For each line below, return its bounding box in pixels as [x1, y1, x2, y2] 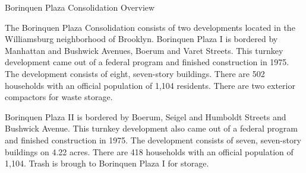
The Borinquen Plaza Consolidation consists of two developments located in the [5, 21, 295, 33]
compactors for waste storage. [5, 91, 113, 103]
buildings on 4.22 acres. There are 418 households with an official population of [5, 145, 294, 158]
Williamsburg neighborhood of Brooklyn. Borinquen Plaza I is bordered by [5, 33, 278, 45]
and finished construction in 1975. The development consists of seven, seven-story [5, 133, 301, 146]
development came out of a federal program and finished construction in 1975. [5, 56, 289, 68]
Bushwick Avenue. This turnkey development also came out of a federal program [5, 122, 298, 134]
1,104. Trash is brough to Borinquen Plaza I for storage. [5, 157, 209, 169]
